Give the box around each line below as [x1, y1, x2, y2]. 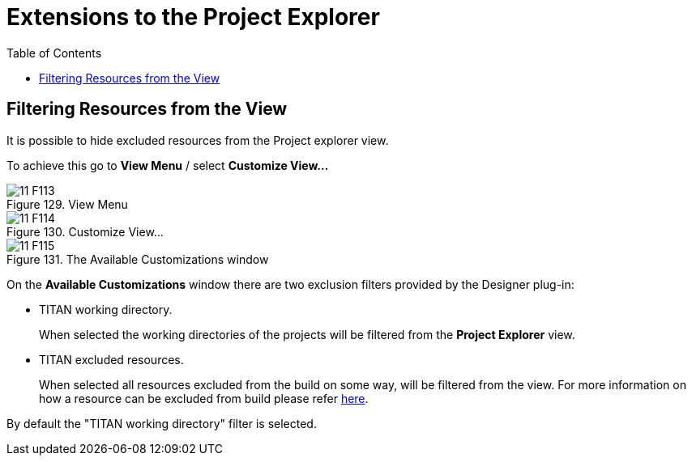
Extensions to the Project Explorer [6, 3, 380, 31]
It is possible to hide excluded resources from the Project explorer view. [6, 133, 389, 147]
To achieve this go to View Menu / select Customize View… [6, 158, 329, 172]
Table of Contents [6, 45, 102, 60]
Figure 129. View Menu [6, 197, 128, 211]
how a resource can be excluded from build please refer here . [39, 391, 369, 405]
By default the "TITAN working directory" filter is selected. [6, 416, 317, 430]
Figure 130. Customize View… [6, 224, 164, 239]
